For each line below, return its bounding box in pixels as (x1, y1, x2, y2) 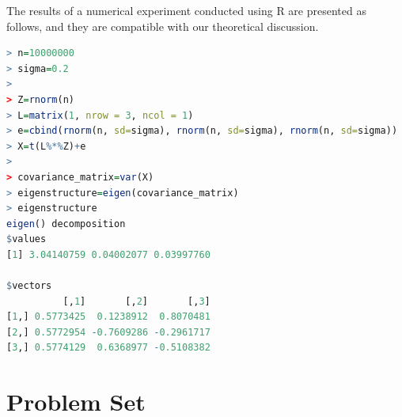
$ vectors (6, 280, 52, 292)
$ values (6, 233, 47, 245)
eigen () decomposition (6, 218, 126, 229)
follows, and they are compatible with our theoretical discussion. (6, 17, 319, 34)
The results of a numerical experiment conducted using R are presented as (6, 2, 366, 18)
